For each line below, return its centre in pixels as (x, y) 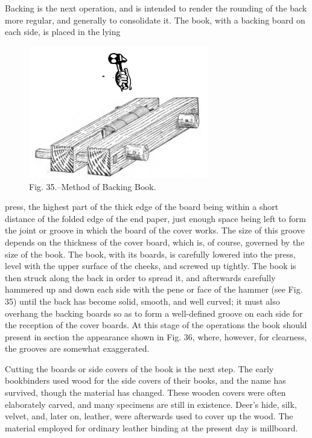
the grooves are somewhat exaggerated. (77, 348)
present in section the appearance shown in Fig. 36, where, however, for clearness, (156, 336)
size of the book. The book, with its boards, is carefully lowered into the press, (150, 254)
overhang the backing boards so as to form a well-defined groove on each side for (154, 313)
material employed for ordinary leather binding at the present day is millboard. (151, 427)
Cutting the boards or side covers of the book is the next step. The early (139, 368)
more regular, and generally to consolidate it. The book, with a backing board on (155, 20)
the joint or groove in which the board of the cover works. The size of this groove (155, 230)
